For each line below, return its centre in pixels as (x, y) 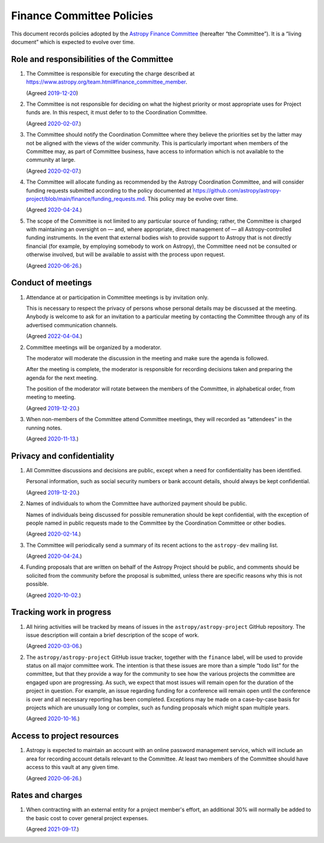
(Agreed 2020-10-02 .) (53, 595)
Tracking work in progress (61, 612)
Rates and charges (47, 795)
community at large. (51, 160)
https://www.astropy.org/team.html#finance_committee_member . (106, 82)
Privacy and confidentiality (63, 456)
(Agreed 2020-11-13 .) (52, 439)
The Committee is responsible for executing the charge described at (110, 73)
